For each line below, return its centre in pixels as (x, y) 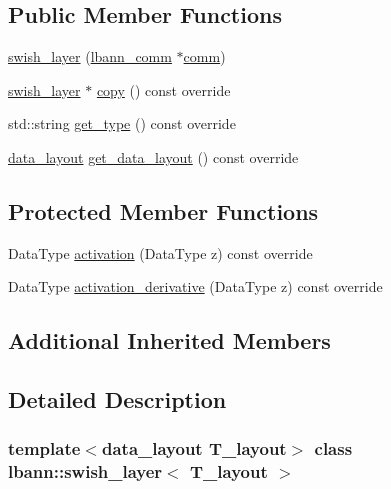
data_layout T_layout (194, 448)
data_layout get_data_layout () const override (153, 156)
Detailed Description (117, 399)
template (44, 448)
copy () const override (163, 89)
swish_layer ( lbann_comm (90, 56)
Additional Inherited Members (169, 340)
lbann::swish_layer (85, 471)
